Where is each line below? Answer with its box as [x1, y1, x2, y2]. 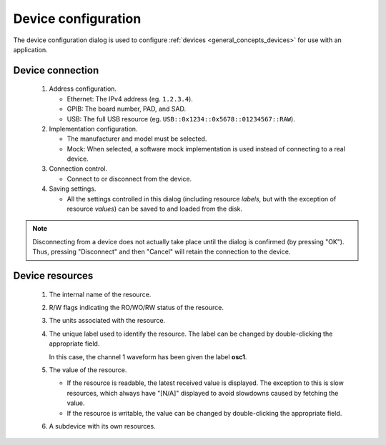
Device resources [13, 270, 94, 282]
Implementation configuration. [49, 124, 138, 133]
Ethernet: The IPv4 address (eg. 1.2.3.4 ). [66, 94, 193, 103]
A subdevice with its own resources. [49, 421, 157, 430]
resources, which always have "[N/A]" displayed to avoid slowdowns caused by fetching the [66, 389, 339, 397]
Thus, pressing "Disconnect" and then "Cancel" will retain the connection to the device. [32, 247, 291, 256]
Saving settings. [49, 184, 96, 193]
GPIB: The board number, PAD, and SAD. [66, 104, 186, 114]
